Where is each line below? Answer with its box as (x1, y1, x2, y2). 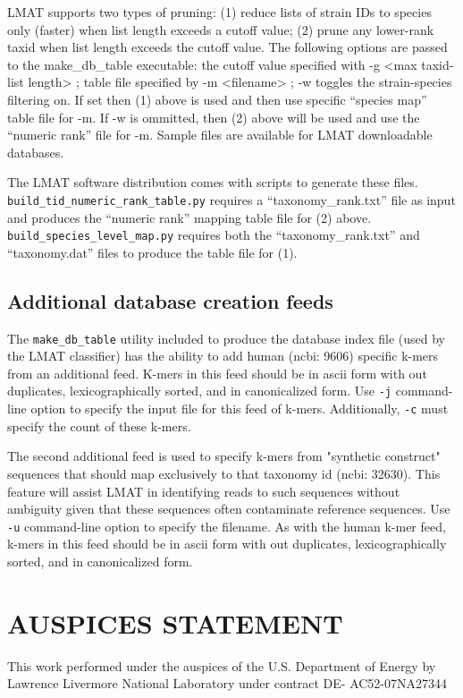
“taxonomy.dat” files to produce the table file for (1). (7, 243, 298, 261)
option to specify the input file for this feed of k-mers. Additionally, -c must (30, 399, 449, 418)
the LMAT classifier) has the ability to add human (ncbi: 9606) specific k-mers (7, 346, 439, 365)
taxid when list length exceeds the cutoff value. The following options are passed (7, 38, 448, 56)
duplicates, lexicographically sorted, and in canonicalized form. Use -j (7, 381, 392, 400)
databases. (7, 142, 64, 161)
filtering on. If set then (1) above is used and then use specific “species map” (7, 89, 427, 108)
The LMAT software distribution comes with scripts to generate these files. (7, 173, 418, 192)
